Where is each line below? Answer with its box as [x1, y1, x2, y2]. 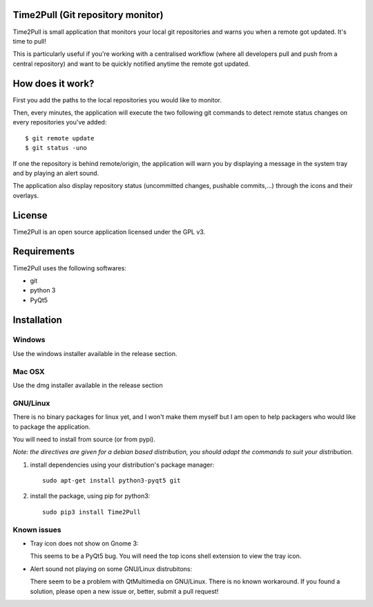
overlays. [12, 191, 39, 200]
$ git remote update [25, 134, 95, 142]
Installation [12, 314, 62, 326]
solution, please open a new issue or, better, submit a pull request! [30, 587, 219, 595]
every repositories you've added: [12, 118, 107, 127]
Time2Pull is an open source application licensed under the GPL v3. [12, 227, 206, 236]
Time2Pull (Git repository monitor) [12, 9, 164, 21]
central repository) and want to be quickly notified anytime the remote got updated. [12, 59, 250, 68]
